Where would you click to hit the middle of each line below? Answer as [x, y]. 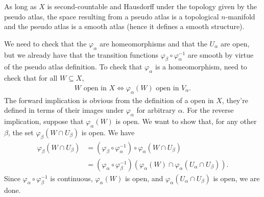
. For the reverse [208, 110]
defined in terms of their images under [64, 110]
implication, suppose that [44, 121]
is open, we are [236, 178]
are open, [235, 43]
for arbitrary [156, 110]
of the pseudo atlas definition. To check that [73, 67]
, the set [21, 132]
